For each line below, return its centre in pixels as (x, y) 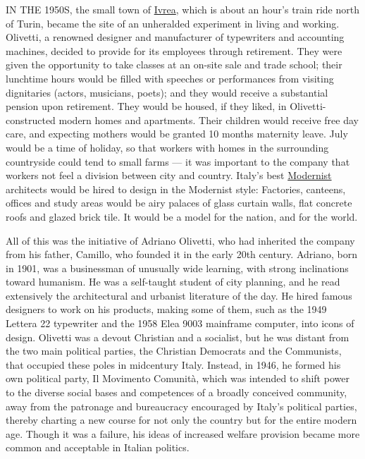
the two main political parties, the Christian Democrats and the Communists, (174, 351)
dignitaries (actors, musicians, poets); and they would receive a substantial (167, 92)
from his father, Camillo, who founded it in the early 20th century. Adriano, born (181, 254)
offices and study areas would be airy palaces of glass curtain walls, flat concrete (179, 203)
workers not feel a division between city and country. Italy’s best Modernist (169, 175)
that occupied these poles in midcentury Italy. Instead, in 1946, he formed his (173, 364)
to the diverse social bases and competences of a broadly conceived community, (177, 392)
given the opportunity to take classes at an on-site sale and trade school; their (174, 65)
